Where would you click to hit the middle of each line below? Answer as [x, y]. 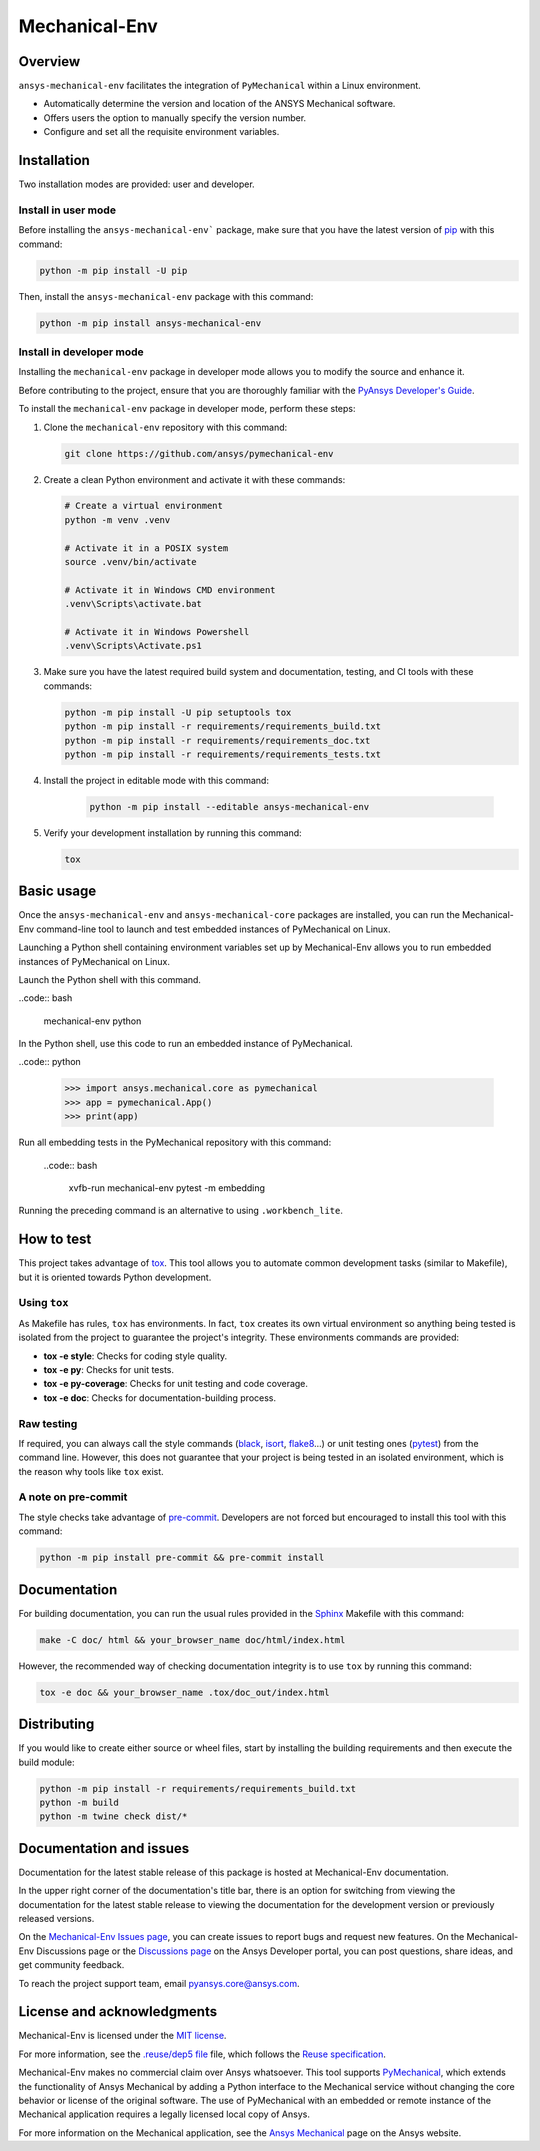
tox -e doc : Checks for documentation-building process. [160, 1397]
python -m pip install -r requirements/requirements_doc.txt [217, 740]
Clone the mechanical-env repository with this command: [165, 427]
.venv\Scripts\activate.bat [133, 604]
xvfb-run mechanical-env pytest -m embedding [166, 1188]
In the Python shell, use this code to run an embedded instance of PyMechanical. [186, 1044]
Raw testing [48, 1423]
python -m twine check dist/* [113, 1816]
